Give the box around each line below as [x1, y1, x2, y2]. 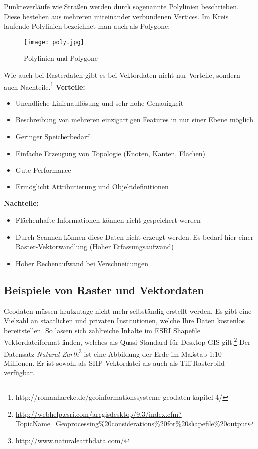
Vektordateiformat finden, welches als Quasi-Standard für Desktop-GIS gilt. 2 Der [4, 335, 251, 347]
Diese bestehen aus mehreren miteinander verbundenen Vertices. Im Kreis [4, 11, 229, 21]
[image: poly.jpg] [24, 38, 84, 46]
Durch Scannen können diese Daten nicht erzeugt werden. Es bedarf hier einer [15, 231, 254, 242]
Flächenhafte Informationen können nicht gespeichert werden [15, 215, 201, 225]
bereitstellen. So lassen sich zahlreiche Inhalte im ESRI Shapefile [4, 325, 200, 335]
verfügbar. [4, 367, 35, 378]
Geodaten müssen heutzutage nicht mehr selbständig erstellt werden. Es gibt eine [4, 305, 252, 316]
